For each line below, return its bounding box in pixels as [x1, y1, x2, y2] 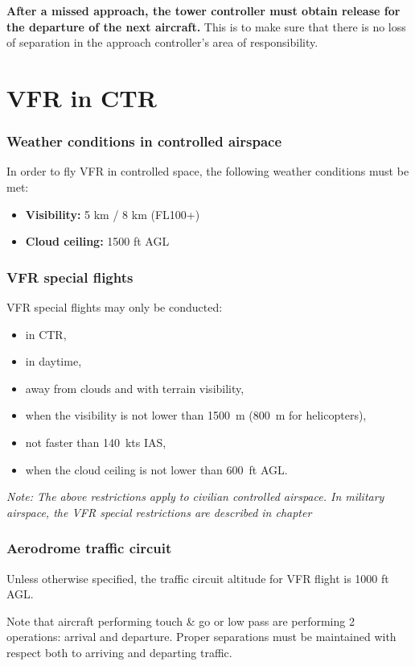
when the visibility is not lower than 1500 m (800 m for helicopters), [25, 407, 367, 424]
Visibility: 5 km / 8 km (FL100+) [25, 205, 200, 222]
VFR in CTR [6, 81, 157, 114]
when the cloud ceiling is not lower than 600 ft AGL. [25, 461, 288, 478]
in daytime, [25, 353, 82, 370]
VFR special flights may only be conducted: [6, 298, 223, 315]
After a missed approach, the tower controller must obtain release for [6, 2, 401, 19]
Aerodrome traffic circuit [6, 538, 172, 558]
